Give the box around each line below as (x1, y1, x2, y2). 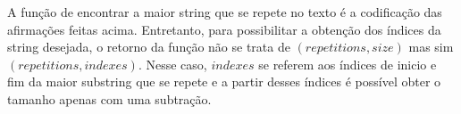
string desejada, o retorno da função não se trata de (7, 37, 290, 56)
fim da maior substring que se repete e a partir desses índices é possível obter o (7, 72, 441, 91)
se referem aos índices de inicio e (258, 54, 437, 73)
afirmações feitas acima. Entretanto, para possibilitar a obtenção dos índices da (7, 20, 441, 38)
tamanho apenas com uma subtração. (7, 89, 212, 108)
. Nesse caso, (138, 54, 207, 73)
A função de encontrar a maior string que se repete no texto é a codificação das (7, 3, 442, 20)
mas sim (408, 37, 454, 56)
